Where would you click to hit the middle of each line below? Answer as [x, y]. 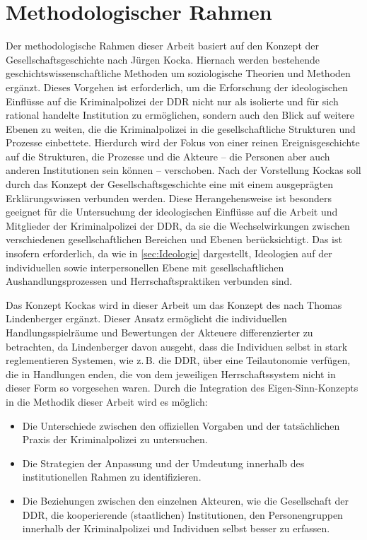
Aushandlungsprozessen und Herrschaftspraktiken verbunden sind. [149, 281]
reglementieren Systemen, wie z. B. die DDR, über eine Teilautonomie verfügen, [178, 360]
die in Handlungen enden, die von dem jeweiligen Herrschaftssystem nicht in [171, 374]
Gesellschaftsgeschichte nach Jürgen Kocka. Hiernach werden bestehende [163, 59]
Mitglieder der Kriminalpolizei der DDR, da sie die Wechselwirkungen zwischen [178, 225]
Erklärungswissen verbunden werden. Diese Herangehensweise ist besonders [169, 198]
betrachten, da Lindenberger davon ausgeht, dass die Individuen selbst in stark [177, 346]
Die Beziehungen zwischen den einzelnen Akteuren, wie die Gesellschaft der [185, 500]
